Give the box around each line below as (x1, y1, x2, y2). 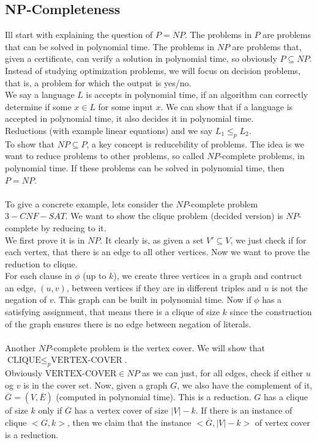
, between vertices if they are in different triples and (66, 281, 261, 294)
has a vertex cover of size (74, 404, 168, 417)
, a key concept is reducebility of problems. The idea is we (86, 137, 304, 150)
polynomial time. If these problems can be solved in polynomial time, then (5, 161, 285, 174)
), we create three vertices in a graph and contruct (113, 269, 302, 282)
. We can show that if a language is (160, 100, 293, 113)
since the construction (229, 305, 312, 318)
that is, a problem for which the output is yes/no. (5, 76, 192, 89)
